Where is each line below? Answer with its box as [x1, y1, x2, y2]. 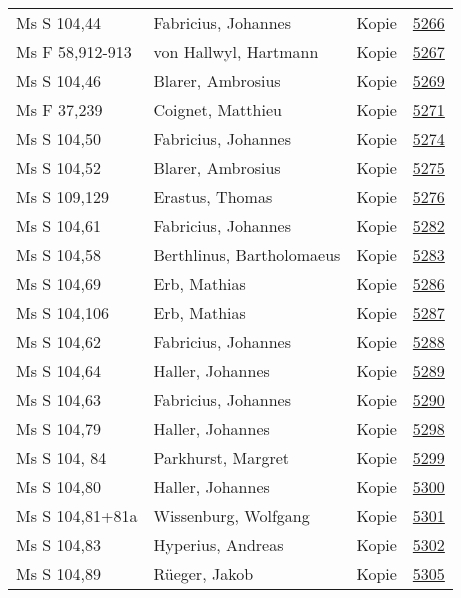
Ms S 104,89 [16, 562, 101, 585]
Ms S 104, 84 [16, 446, 107, 469]
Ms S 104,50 [16, 127, 101, 150]
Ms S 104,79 [16, 417, 101, 440]
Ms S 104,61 [16, 214, 101, 237]
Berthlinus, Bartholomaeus [153, 243, 341, 266]
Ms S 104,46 [16, 69, 101, 92]
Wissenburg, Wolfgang [153, 504, 310, 527]
